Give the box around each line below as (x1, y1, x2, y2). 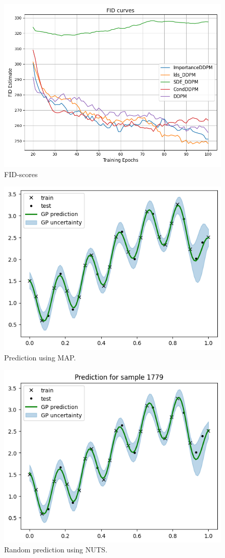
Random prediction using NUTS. (4, 544, 107, 555)
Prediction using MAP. (4, 352, 76, 362)
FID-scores (4, 168, 38, 179)
